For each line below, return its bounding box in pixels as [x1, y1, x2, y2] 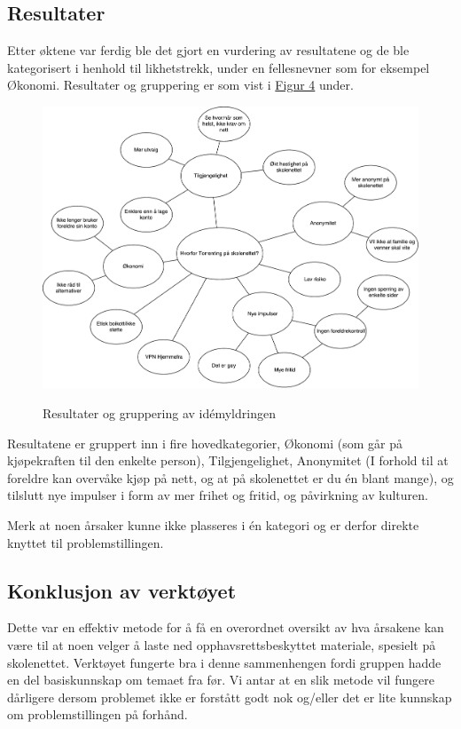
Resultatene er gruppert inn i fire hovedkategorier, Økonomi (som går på [7, 433, 402, 452]
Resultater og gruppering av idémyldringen [43, 404, 276, 423]
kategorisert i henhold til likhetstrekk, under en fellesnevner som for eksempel [7, 58, 430, 76]
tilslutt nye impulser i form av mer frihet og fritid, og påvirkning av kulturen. [7, 486, 428, 504]
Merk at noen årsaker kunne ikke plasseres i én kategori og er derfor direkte [7, 516, 419, 535]
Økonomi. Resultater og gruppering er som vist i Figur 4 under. [7, 75, 354, 94]
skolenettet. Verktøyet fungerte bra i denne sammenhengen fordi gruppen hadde [7, 653, 441, 671]
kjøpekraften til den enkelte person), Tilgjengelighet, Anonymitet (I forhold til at [7, 451, 449, 470]
